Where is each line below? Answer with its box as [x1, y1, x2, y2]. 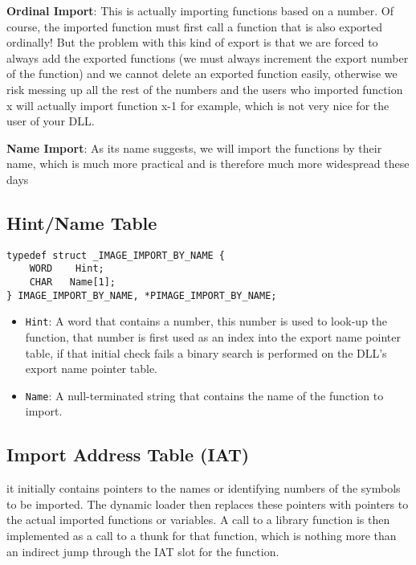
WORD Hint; [29, 263, 104, 275]
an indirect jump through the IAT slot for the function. [6, 542, 279, 559]
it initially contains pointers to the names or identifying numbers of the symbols [6, 480, 401, 497]
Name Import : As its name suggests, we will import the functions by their [6, 139, 382, 156]
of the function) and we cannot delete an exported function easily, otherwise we [6, 65, 398, 82]
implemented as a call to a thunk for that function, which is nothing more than [6, 527, 397, 544]
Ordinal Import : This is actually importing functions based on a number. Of [6, 2, 394, 18]
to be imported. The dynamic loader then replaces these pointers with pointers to [6, 495, 409, 512]
